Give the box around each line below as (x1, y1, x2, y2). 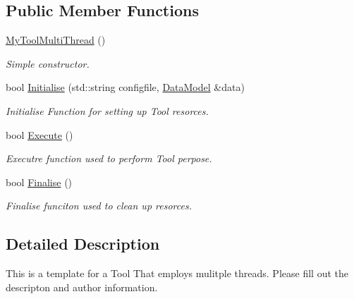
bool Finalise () (6, 174, 73, 189)
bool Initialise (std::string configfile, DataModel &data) (6, 80, 245, 94)
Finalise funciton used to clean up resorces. (6, 198, 192, 213)
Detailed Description (6, 233, 160, 255)
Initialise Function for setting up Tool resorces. (6, 103, 209, 118)
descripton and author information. (6, 279, 158, 294)
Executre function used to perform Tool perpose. (6, 151, 212, 166)
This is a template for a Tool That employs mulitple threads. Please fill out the (6, 266, 348, 281)
